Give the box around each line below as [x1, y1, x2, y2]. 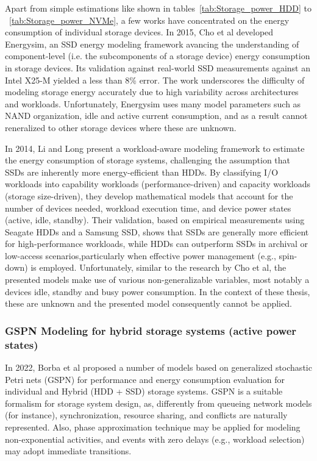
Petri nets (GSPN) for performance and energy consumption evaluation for [5, 373, 285, 385]
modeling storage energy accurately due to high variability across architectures [5, 85, 299, 98]
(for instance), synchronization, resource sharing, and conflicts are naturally [5, 409, 288, 421]
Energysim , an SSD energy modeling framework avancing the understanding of [5, 37, 299, 50]
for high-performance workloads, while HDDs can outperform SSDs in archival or [5, 237, 308, 250]
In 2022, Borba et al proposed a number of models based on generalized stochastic [5, 360, 312, 373]
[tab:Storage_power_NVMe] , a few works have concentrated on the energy [9, 13, 290, 26]
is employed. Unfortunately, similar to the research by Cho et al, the [30, 261, 287, 274]
